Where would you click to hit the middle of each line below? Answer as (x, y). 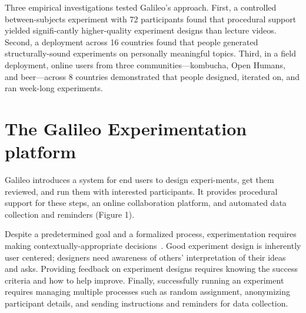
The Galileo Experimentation (126, 128)
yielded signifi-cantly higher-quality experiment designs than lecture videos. (141, 30)
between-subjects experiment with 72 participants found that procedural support (151, 19)
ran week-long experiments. (54, 88)
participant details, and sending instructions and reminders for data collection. (147, 303)
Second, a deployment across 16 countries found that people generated (132, 41)
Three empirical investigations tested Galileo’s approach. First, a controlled (141, 7)
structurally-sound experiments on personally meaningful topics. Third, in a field (150, 53)
